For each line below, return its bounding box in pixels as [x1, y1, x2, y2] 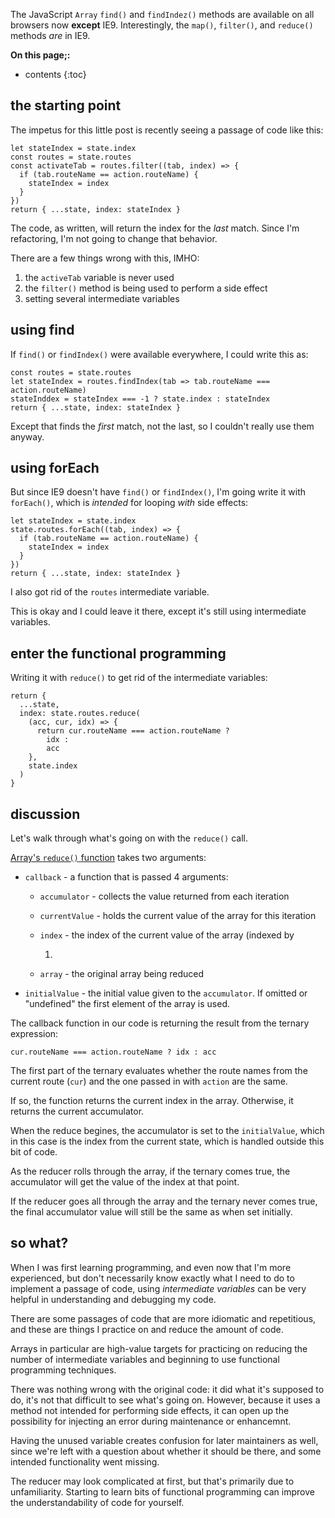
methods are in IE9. [10, 30, 91, 41]
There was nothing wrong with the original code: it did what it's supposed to [10, 1383, 325, 1395]
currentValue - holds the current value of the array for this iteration [39, 910, 317, 922]
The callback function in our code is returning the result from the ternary [10, 1017, 310, 1029]
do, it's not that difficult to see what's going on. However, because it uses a [10, 1394, 321, 1406]
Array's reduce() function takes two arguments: [10, 852, 207, 864]
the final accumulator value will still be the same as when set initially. [10, 1206, 293, 1218]
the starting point [10, 97, 122, 114]
